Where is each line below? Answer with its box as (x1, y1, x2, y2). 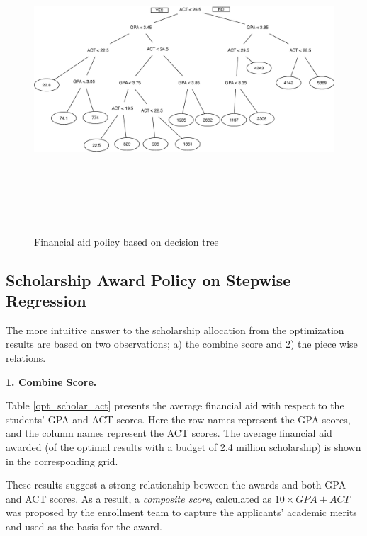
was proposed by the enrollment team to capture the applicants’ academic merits (6, 505, 357, 520)
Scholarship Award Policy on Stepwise (6, 268, 291, 290)
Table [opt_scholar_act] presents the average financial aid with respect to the (6, 398, 344, 413)
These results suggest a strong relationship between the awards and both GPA (6, 477, 346, 492)
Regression (6, 289, 86, 311)
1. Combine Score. (6, 374, 97, 389)
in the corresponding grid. (6, 453, 118, 468)
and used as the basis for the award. (6, 518, 162, 533)
